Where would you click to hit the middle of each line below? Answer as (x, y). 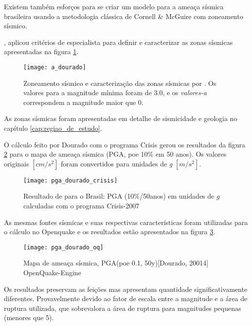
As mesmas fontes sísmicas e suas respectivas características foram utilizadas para (126, 222)
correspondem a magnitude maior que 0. (83, 102)
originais (17, 163)
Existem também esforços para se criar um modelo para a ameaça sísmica (114, 6)
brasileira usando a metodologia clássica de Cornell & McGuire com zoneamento (124, 16)
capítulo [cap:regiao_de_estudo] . (53, 128)
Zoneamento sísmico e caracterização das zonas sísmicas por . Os (120, 83)
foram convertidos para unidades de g (117, 163)
